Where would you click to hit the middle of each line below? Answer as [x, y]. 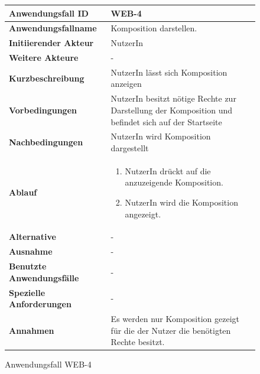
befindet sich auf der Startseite [166, 121]
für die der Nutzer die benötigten [171, 330]
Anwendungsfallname [53, 28]
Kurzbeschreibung [47, 78]
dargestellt [130, 147]
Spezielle [27, 292]
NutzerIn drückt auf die [168, 170]
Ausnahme [31, 251]
